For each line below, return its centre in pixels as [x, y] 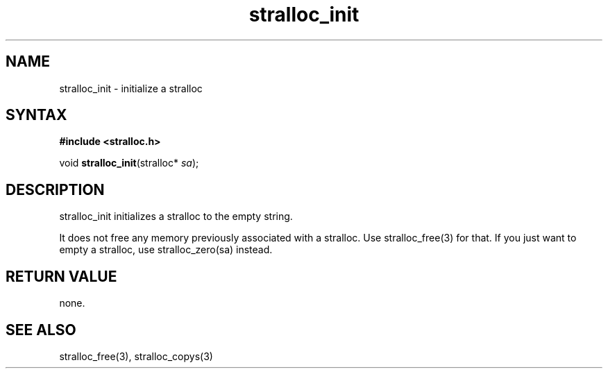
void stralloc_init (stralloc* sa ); [129, 163]
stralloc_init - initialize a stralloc [131, 88]
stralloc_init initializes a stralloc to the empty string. [176, 216]
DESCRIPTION [55, 189]
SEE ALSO [41, 330]
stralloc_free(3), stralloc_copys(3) [136, 356]
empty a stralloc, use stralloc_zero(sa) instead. [166, 250]
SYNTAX [36, 115]
